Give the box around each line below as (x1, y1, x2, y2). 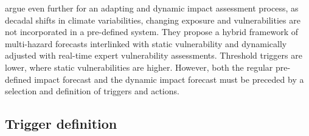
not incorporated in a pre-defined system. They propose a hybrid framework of (5, 25, 298, 38)
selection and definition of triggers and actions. (5, 85, 179, 97)
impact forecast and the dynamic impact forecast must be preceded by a (34, 73, 304, 85)
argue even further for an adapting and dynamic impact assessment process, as (5, 2, 299, 14)
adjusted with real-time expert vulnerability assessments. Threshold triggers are (5, 49, 302, 62)
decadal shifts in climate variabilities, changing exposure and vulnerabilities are (5, 13, 300, 26)
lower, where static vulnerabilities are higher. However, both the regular (5, 60, 273, 73)
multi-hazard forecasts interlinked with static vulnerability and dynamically (5, 37, 287, 50)
